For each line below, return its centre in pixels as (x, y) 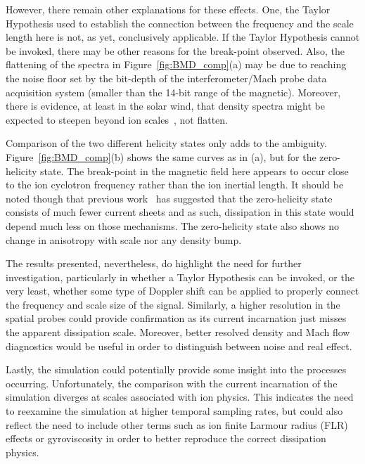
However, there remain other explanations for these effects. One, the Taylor (168, 9)
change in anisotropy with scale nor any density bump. (124, 239)
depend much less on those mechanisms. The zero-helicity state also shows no (172, 225)
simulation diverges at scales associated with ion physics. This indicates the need (180, 397)
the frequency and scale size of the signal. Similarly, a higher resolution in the (173, 304)
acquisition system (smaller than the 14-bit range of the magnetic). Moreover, (173, 92)
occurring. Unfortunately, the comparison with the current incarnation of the (172, 383)
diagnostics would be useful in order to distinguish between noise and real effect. (179, 346)
